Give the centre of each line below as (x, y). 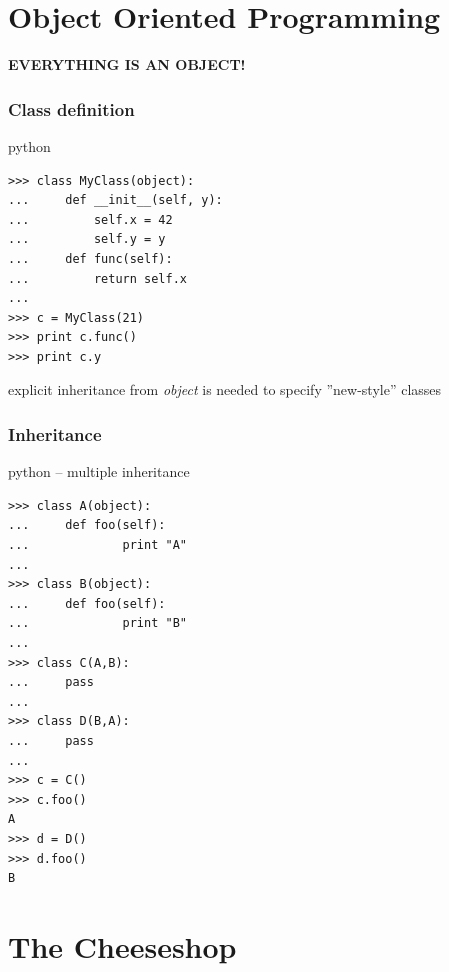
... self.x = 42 (90, 219)
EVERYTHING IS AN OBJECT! (127, 64)
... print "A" (97, 545)
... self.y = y (87, 239)
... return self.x (97, 278)
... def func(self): (90, 258)
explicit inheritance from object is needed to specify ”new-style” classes (225, 389)
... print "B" (97, 623)
